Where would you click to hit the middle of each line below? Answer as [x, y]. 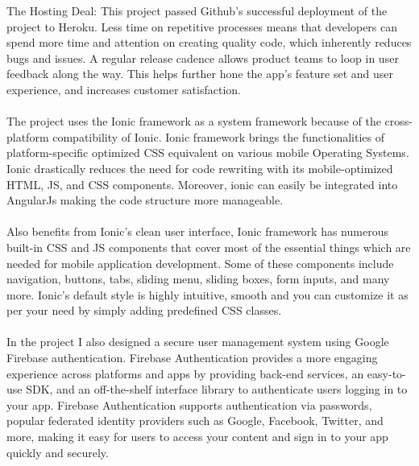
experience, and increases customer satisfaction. [124, 89]
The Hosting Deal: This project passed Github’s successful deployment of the [197, 10]
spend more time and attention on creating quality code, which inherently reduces [209, 42]
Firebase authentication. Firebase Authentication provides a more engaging [192, 358]
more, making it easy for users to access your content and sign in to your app [197, 437]
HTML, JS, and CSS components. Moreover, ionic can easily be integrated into [202, 184]
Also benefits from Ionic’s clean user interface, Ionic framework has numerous [197, 231]
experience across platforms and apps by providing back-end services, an [185, 373]
